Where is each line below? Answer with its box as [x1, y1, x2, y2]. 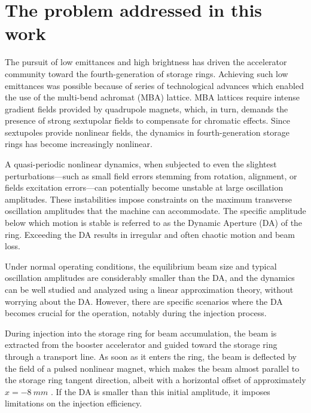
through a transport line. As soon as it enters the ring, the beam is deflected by [5, 350, 297, 362]
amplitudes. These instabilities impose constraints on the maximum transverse [5, 192, 292, 205]
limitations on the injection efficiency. [5, 397, 142, 409]
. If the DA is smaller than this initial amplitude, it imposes [50, 385, 270, 397]
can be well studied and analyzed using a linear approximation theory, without [5, 283, 294, 295]
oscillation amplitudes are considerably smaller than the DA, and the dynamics [5, 271, 295, 284]
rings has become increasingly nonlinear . [5, 137, 153, 150]
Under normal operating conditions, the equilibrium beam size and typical [5, 259, 277, 272]
